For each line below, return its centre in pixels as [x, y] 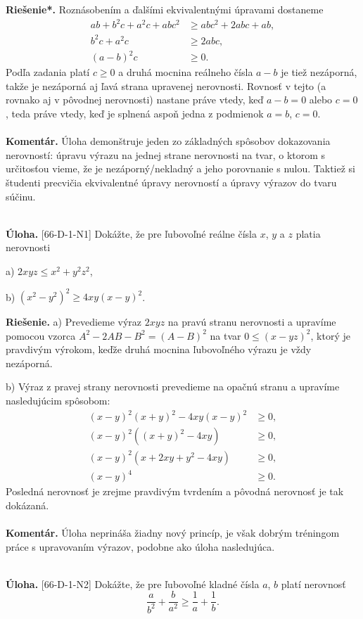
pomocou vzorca [41, 335]
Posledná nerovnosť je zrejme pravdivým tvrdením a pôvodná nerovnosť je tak [175, 491]
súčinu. [21, 196]
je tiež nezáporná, [319, 72]
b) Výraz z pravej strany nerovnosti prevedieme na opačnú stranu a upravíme [173, 387]
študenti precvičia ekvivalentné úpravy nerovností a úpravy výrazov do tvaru [171, 182]
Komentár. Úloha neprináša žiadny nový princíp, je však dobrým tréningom [173, 532]
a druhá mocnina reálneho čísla [186, 72]
